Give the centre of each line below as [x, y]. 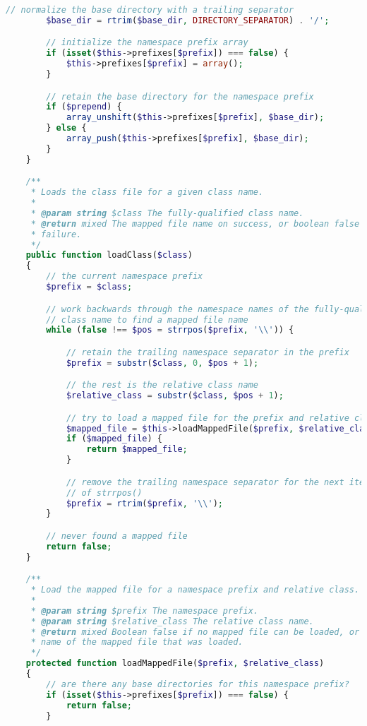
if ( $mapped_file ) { [114, 439]
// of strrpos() [104, 493]
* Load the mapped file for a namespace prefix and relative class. [195, 590]
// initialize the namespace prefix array [147, 43]
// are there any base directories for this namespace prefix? [198, 684]
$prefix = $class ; [89, 287]
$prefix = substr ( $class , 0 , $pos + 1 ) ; [162, 363]
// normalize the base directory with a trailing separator [150, 10]
